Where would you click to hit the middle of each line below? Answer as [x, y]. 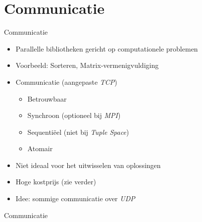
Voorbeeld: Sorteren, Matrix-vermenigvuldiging [87, 65]
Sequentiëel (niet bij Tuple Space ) [78, 132]
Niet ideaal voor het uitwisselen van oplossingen [88, 165]
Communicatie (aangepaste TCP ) [66, 82]
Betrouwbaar [47, 98]
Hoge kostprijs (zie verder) [56, 182]
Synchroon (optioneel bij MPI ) [74, 115]
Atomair [40, 148]
